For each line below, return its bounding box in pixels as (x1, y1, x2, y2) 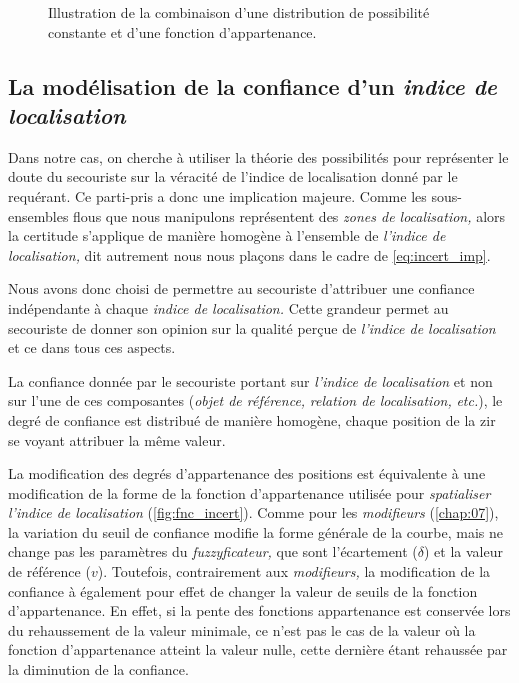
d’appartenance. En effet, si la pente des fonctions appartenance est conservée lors (8, 600, 511, 621)
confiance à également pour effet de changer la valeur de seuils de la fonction (8, 580, 478, 601)
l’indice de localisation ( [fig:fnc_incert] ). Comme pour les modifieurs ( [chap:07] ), (8, 502, 499, 523)
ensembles (8, 205, 69, 226)
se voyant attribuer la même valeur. (8, 429, 226, 450)
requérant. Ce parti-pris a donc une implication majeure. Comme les (8, 185, 427, 206)
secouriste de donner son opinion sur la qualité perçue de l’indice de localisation (8, 317, 496, 338)
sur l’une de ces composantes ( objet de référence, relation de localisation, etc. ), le (8, 390, 503, 411)
